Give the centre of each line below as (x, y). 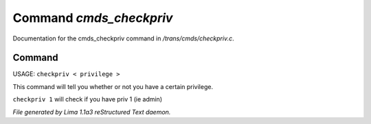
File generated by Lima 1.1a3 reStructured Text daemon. (92, 112)
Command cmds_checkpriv (93, 18)
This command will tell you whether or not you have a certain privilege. (113, 86)
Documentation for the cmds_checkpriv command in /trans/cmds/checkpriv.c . (123, 38)
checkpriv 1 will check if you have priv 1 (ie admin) (88, 99)
